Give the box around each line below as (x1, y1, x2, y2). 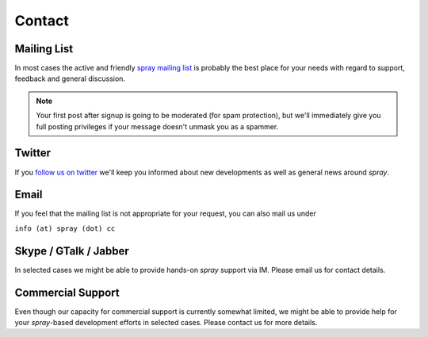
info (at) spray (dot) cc (14, 224, 116, 233)
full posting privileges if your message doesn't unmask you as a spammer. (36, 121, 279, 131)
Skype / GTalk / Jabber (14, 244, 130, 258)
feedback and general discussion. (14, 74, 126, 83)
